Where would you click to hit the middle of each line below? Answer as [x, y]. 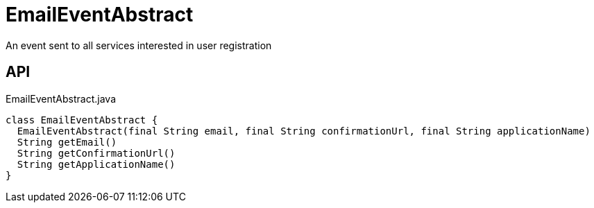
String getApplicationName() [96, 164]
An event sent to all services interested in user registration [139, 45]
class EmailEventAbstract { [82, 120]
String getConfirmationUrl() [96, 153]
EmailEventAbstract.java [61, 98]
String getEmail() [67, 142]
